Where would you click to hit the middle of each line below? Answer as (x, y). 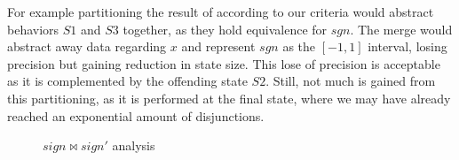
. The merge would (401, 29)
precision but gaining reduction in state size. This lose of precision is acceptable (224, 63)
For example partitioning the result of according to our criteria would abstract (221, 11)
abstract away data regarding (87, 46)
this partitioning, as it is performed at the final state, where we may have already (229, 98)
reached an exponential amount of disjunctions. (136, 115)
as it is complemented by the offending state (127, 81)
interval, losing (408, 46)
